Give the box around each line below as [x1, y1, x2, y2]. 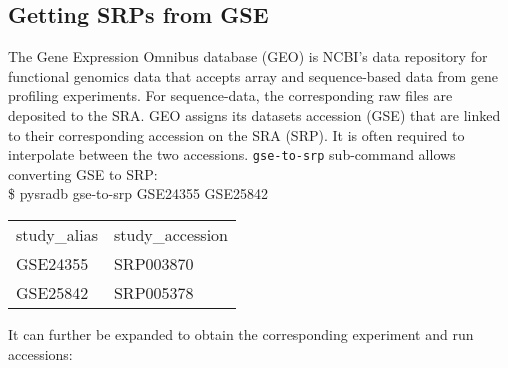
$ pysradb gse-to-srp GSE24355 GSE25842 [8, 183, 268, 204]
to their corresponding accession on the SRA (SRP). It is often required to [8, 124, 465, 145]
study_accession [113, 223, 229, 247]
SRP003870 [113, 252, 194, 276]
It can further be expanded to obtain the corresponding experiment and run [8, 324, 474, 345]
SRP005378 [113, 281, 194, 305]
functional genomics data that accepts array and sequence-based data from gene [8, 65, 499, 86]
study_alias [16, 223, 98, 247]
